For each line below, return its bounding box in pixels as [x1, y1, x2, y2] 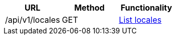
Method [74, 3, 105, 13]
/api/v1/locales [5, 15, 60, 25]
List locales [119, 15, 162, 25]
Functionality [121, 3, 172, 13]
